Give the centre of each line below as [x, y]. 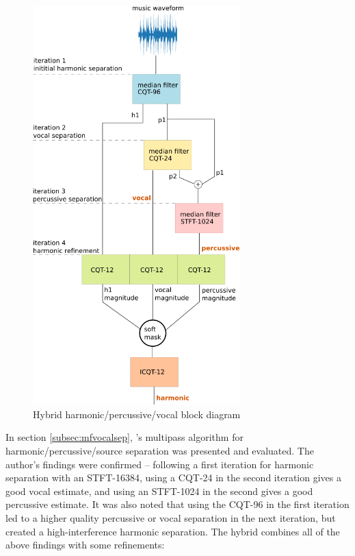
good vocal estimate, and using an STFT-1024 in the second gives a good [159, 491]
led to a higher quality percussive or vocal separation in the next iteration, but [171, 517]
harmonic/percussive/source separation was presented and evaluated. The [160, 450]
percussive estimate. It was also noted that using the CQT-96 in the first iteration [177, 504]
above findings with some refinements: [85, 545]
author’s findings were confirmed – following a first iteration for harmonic [160, 464]
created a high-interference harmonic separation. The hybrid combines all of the [173, 531]
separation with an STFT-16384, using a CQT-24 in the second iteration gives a [173, 478]
